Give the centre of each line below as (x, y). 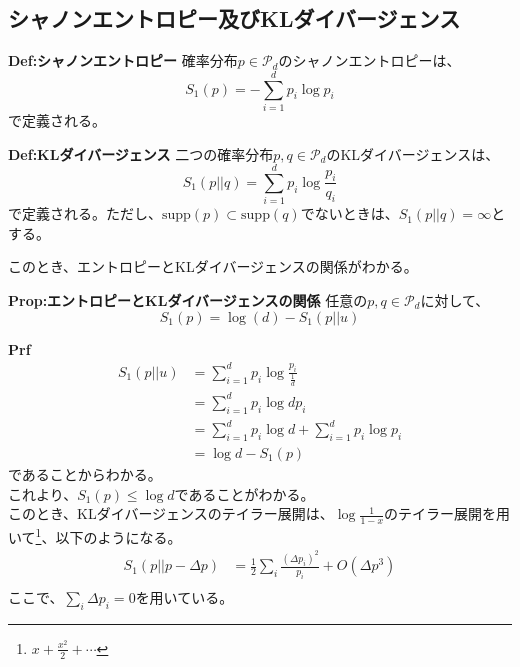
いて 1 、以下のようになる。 (95, 535)
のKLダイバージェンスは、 (413, 153)
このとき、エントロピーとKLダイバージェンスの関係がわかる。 (213, 266)
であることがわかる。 (244, 493)
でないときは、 (349, 213)
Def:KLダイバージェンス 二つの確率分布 (141, 153)
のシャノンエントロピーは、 (369, 60)
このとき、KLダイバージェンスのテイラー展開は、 (171, 513)
